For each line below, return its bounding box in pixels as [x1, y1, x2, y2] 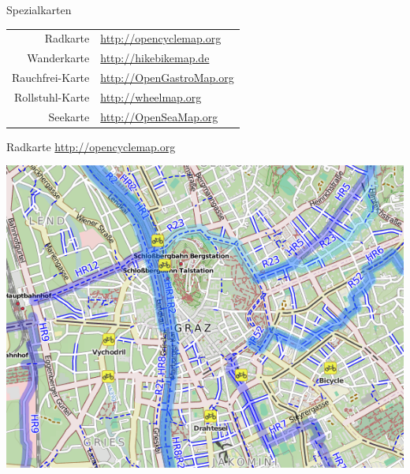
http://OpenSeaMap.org [100, 108, 218, 124]
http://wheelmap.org [100, 88, 202, 105]
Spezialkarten [6, 2, 72, 17]
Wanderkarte [27, 50, 90, 66]
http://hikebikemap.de [100, 50, 210, 66]
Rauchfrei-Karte [12, 69, 90, 86]
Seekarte [48, 108, 90, 124]
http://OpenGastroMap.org [100, 69, 234, 86]
